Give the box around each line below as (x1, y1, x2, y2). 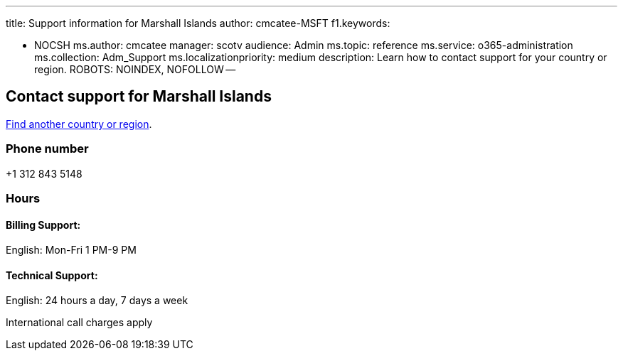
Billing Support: (6, 218, 81, 231)
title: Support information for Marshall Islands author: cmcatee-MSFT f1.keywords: (6, 17, 390, 29)
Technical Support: (6, 269, 98, 281)
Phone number (6, 141, 89, 156)
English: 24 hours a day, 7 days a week (6, 294, 188, 307)
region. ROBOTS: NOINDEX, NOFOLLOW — (34, 63, 236, 75)
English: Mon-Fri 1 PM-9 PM (6, 244, 137, 257)
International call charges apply (6, 316, 153, 329)
